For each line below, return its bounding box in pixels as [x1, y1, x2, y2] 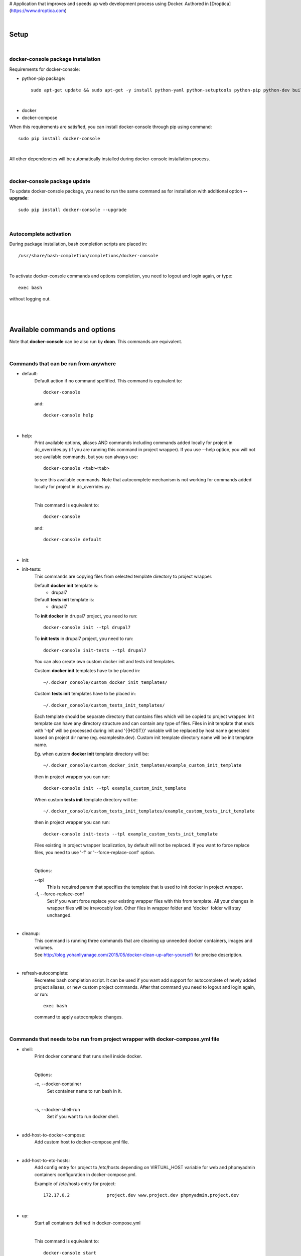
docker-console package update [9, 177, 91, 184]
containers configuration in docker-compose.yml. [34, 1171, 137, 1178]
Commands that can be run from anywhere [9, 360, 116, 367]
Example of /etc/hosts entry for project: [34, 1181, 116, 1187]
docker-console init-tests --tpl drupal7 [43, 647, 146, 653]
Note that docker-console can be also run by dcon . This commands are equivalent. [9, 338, 183, 344]
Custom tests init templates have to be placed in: [34, 691, 136, 697]
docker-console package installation [9, 56, 101, 63]
